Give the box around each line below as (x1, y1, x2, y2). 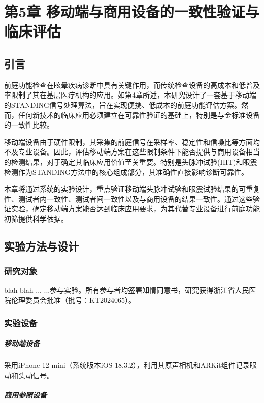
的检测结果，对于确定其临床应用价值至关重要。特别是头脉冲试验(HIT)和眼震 (4, 156, 257, 167)
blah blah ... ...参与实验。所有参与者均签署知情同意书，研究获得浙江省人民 (4, 285, 249, 295)
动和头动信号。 (4, 369, 54, 380)
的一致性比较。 (4, 119, 54, 130)
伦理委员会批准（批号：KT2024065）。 (11, 295, 136, 305)
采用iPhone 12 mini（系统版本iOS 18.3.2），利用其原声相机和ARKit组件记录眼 (4, 360, 257, 370)
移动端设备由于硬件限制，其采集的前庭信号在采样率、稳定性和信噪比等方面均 (4, 136, 260, 147)
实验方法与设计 (4, 238, 79, 254)
